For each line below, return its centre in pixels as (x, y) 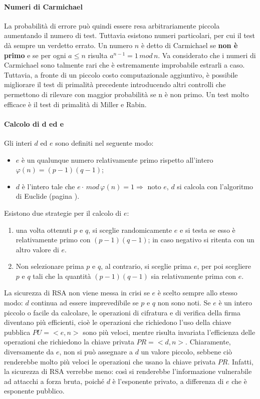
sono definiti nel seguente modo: (104, 142)
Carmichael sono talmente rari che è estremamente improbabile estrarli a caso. (124, 65)
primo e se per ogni (35, 55)
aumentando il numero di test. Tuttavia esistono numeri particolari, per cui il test (130, 35)
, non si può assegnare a (96, 352)
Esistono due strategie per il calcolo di (63, 213)
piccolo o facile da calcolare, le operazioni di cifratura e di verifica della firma (122, 312)
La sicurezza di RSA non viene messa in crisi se (77, 293)
